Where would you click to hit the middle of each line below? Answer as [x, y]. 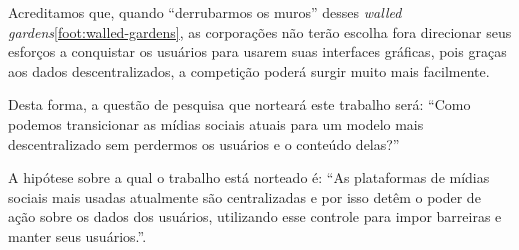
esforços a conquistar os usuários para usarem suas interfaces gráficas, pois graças [257, 51]
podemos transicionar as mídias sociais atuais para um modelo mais [216, 123]
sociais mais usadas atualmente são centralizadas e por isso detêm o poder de [244, 196]
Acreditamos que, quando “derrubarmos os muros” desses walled [205, 12]
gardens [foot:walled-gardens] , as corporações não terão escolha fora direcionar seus [260, 31]
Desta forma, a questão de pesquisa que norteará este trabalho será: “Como [239, 104]
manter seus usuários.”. [77, 235]
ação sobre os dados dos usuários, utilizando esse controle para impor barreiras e [255, 216]
